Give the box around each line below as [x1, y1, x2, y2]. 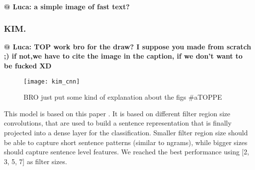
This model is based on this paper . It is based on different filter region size [4, 108, 230, 118]
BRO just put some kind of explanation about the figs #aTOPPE [24, 92, 222, 102]
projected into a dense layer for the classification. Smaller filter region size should [4, 127, 248, 138]
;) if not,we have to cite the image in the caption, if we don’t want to [4, 51, 243, 61]
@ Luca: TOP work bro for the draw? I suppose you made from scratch [4, 41, 252, 51]
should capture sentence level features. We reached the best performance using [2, [4, 147, 249, 157]
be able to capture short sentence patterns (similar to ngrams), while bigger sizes [4, 137, 248, 147]
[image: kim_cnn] [24, 78, 80, 85]
